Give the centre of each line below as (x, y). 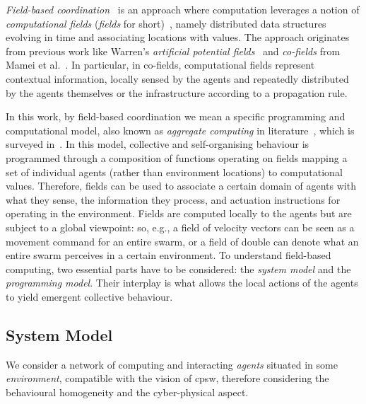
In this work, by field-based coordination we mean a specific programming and (176, 116)
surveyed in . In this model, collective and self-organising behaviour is (158, 144)
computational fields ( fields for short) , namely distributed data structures (166, 23)
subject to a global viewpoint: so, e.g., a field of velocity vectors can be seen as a (180, 227)
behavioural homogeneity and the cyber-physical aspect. (127, 392)
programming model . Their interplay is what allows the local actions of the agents (182, 283)
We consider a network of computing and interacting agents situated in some (172, 364)
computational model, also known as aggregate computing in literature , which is (180, 130)
